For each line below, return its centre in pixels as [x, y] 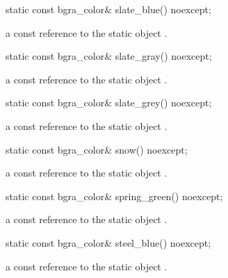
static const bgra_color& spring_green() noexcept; [114, 196]
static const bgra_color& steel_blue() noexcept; [108, 242]
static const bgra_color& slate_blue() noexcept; [108, 9]
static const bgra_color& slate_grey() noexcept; [109, 103]
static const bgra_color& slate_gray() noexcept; [109, 56]
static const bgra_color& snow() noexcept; [97, 149]
